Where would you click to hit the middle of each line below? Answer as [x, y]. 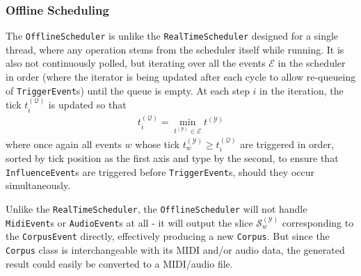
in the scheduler [312, 63]
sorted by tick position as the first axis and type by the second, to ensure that [172, 158]
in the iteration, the [302, 90]
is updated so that [87, 105]
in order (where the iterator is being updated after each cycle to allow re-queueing [181, 77]
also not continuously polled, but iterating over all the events [136, 63]
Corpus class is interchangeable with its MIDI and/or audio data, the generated [175, 249]
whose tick [158, 144]
